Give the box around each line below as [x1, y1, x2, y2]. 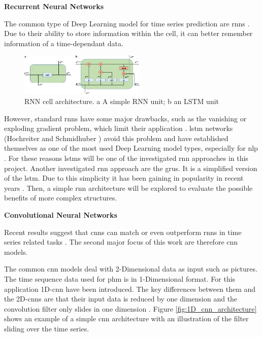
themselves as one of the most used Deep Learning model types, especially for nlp [4, 143, 258, 153]
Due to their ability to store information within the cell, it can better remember [4, 28, 253, 39]
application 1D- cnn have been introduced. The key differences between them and [4, 283, 256, 294]
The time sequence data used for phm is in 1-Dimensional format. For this [4, 273, 236, 284]
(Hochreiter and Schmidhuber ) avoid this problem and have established [4, 132, 228, 143]
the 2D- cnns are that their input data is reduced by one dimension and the [4, 293, 238, 304]
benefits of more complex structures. [4, 192, 117, 203]
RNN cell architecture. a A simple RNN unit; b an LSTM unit [24, 96, 219, 106]
